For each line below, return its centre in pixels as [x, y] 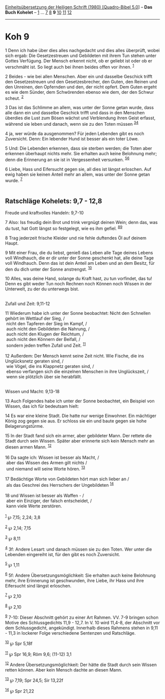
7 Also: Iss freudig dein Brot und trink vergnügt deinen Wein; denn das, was [82, 223]
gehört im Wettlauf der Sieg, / [35, 318]
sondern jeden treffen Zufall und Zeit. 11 [46, 345]
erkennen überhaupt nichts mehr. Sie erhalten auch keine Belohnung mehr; [81, 153]
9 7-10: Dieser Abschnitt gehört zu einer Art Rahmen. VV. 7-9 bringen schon [82, 617]
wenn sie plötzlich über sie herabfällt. [44, 377]
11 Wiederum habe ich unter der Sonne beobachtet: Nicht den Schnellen [78, 313]
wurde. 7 [14, 180]
